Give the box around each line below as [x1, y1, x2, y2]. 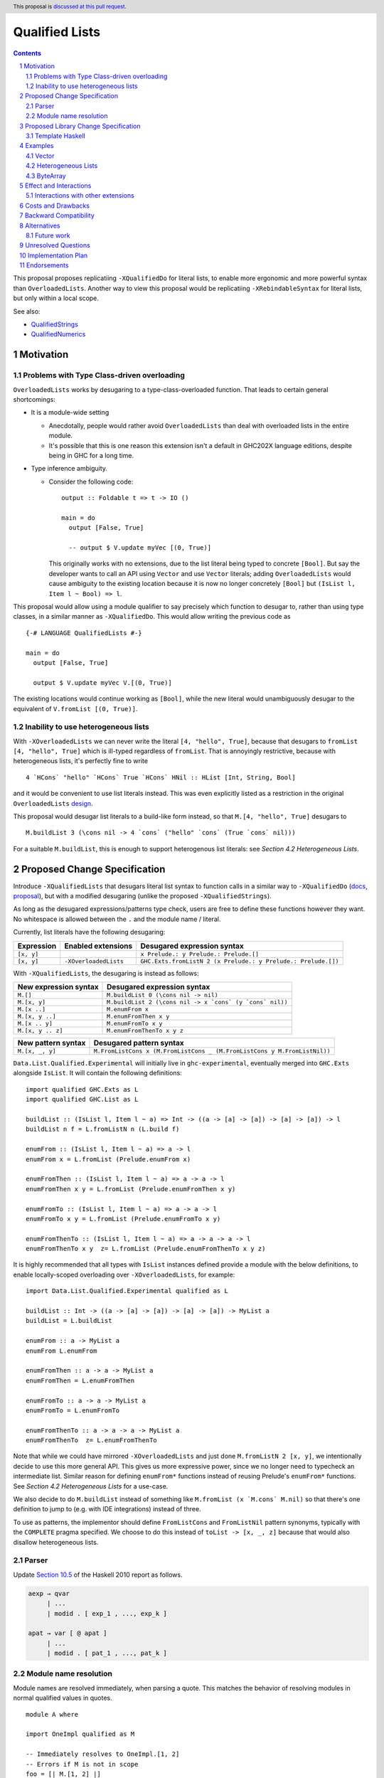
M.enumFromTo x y [107, 1020, 163, 1028]
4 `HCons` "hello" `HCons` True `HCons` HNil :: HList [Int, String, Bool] [26, 773, 296, 782]
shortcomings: [13, 395, 56, 403]
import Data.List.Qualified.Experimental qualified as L [26, 1287, 229, 1295]
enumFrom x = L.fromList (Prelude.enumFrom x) [26, 1155, 191, 1163]
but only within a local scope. [13, 294, 100, 302]
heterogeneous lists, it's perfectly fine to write [13, 757, 149, 765]
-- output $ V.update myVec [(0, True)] [68, 544, 212, 552]
